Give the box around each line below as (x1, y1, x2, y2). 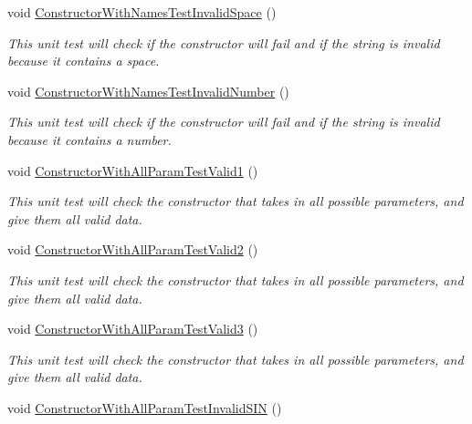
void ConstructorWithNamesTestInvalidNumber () (7, 81, 289, 100)
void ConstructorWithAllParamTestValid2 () (7, 240, 258, 259)
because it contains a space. (7, 51, 160, 70)
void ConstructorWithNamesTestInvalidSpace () (7, 3, 277, 21)
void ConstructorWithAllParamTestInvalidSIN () (7, 398, 282, 417)
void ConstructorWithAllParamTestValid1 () (7, 160, 258, 180)
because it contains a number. (7, 129, 172, 149)
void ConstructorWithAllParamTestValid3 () (7, 319, 258, 338)
